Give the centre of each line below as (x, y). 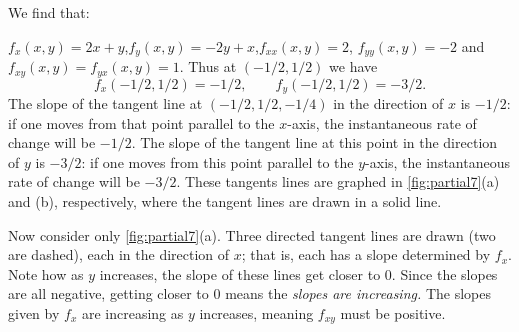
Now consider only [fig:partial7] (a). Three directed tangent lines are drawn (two (252, 234)
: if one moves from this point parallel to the (217, 161)
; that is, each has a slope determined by (366, 254)
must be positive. (393, 312)
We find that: (49, 12)
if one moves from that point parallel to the (141, 122)
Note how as (46, 273)
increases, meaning (256, 312)
